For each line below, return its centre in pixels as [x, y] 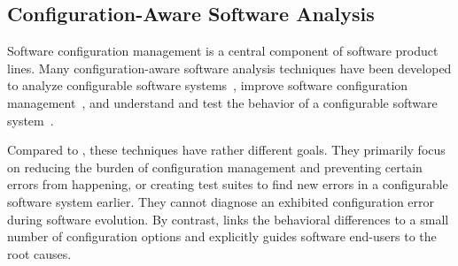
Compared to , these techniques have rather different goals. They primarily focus [226, 150]
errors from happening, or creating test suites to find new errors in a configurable [228, 184]
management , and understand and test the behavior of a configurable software [222, 102]
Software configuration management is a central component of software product [223, 51]
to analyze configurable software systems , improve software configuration [208, 85]
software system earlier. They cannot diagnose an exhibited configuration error [221, 201]
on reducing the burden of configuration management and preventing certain [215, 167]
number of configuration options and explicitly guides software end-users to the [222, 236]
